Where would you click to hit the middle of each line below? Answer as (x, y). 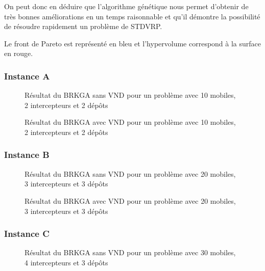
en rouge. (19, 53)
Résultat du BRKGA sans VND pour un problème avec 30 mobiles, (130, 252)
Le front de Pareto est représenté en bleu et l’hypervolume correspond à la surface (133, 43)
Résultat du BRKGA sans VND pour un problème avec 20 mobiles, (130, 173)
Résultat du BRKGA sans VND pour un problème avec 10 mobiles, (130, 95)
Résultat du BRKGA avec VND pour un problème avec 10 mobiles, (130, 122)
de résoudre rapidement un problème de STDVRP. (83, 26)
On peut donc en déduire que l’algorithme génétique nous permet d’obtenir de (126, 6)
